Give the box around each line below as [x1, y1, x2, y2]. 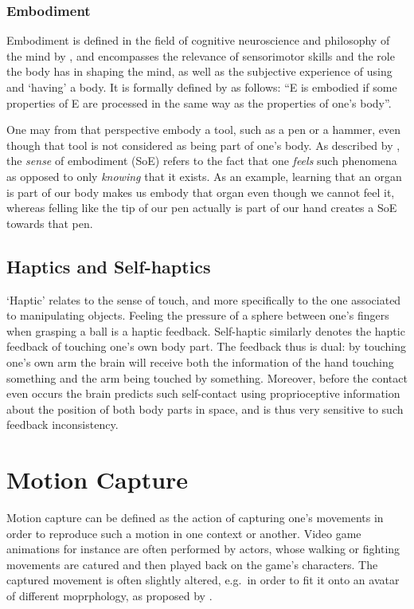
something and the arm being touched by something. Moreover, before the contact [6, 369, 408, 386]
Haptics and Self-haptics [6, 253, 211, 278]
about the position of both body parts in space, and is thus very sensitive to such [6, 400, 404, 417]
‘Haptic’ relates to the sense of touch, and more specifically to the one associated [6, 291, 401, 308]
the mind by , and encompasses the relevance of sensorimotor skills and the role [6, 47, 395, 64]
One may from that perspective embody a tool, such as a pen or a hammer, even [6, 121, 401, 138]
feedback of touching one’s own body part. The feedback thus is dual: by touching [6, 338, 406, 355]
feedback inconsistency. [6, 416, 119, 433]
